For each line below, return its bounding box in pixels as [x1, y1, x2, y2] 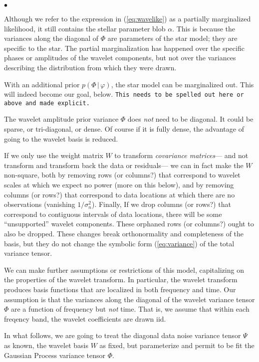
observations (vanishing [4, 199, 75, 209]
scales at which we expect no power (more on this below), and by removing [4, 180, 234, 190]
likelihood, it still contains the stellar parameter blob [4, 23, 166, 33]
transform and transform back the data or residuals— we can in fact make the [4, 160, 244, 170]
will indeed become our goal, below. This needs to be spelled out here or [4, 89, 244, 99]
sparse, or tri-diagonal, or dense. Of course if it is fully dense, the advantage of [4, 124, 244, 134]
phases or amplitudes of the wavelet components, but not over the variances [4, 52, 236, 63]
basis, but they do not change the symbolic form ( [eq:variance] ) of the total [4, 238, 235, 248]
